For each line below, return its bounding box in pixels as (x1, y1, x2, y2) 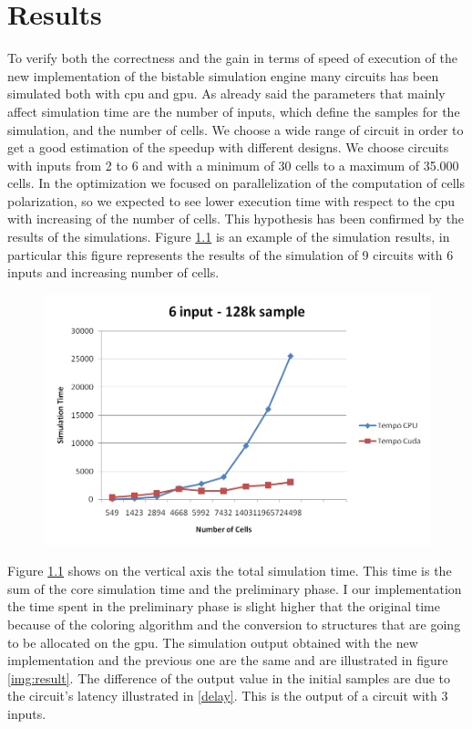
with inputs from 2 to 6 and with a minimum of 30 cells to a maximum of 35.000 (7, 155, 459, 174)
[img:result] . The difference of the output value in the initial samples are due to (7, 668, 451, 687)
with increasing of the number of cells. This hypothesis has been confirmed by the (7, 209, 465, 228)
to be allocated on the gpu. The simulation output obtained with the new (7, 632, 418, 651)
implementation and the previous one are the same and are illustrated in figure (7, 651, 448, 670)
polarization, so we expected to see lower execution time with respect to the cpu (7, 191, 456, 210)
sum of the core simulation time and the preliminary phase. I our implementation (7, 578, 462, 598)
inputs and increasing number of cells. (7, 263, 220, 282)
